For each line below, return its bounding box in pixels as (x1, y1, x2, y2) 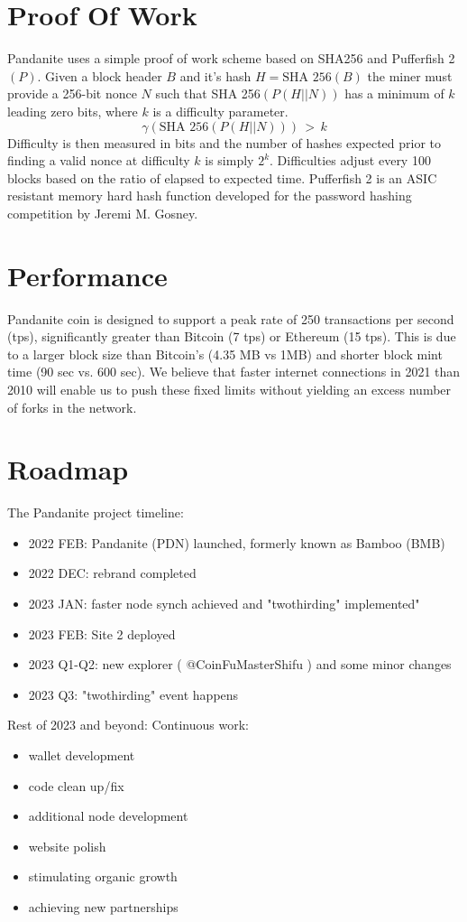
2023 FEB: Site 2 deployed (28, 624, 176, 643)
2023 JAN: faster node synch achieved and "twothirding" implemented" (28, 594, 420, 613)
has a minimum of (344, 84, 444, 103)
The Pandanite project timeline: (7, 503, 184, 522)
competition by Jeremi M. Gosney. (7, 203, 198, 222)
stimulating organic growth (28, 867, 178, 886)
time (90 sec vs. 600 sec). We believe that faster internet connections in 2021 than (7, 362, 461, 381)
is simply (205, 151, 254, 170)
